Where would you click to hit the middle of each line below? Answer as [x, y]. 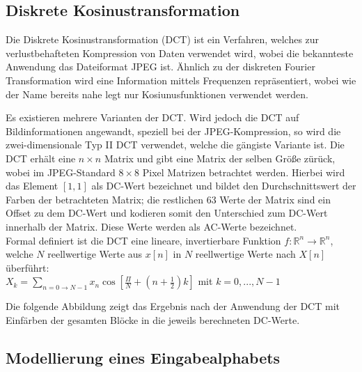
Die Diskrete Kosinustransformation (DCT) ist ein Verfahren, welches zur [163, 39]
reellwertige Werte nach [245, 254]
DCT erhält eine [41, 158]
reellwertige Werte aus [95, 254]
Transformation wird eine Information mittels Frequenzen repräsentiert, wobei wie [181, 80]
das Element [32, 186]
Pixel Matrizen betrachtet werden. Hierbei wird [244, 172]
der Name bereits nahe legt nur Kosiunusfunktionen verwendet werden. [157, 94]
